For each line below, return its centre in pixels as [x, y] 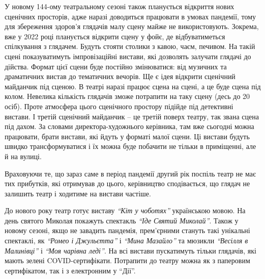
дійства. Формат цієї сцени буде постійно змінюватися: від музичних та [116, 66]
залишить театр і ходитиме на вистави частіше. [78, 193]
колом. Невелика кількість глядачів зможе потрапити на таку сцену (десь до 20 [127, 96]
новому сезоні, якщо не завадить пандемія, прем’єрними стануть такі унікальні [127, 230]
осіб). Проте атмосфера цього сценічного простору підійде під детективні [119, 106]
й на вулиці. [23, 156]
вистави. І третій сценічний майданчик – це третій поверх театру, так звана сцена [132, 116]
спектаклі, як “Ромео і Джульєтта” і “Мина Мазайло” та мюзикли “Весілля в [126, 240]
